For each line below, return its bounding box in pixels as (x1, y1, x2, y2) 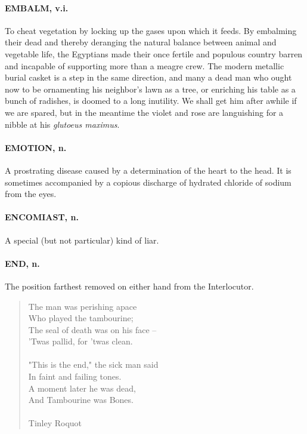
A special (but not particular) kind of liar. (5, 233, 159, 246)
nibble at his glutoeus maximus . (5, 118, 120, 130)
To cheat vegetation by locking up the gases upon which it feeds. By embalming (5, 24, 297, 36)
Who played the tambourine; (28, 312, 134, 324)
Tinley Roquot (28, 417, 82, 429)
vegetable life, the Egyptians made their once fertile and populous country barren (5, 47, 303, 60)
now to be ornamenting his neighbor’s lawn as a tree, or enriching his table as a (5, 82, 296, 95)
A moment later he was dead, (28, 381, 136, 394)
